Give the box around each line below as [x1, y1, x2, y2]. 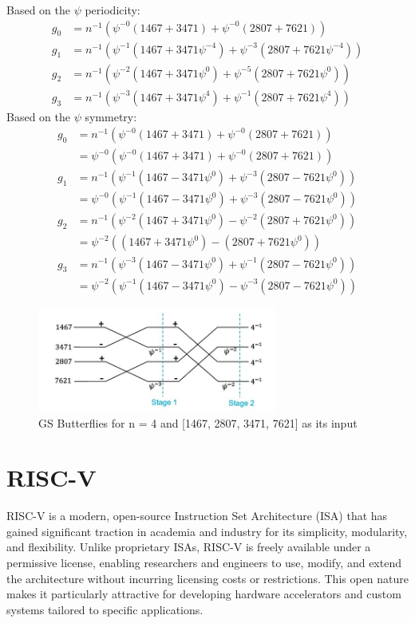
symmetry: [85, 108, 137, 124]
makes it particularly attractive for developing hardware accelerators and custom [6, 586, 401, 602]
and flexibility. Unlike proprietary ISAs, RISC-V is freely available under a [6, 538, 371, 555]
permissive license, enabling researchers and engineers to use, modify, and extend [6, 554, 401, 571]
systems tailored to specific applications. [6, 601, 204, 617]
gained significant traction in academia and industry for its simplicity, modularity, [6, 522, 408, 539]
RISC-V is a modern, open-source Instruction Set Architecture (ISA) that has [6, 507, 388, 524]
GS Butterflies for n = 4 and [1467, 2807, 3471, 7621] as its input [38, 414, 358, 431]
